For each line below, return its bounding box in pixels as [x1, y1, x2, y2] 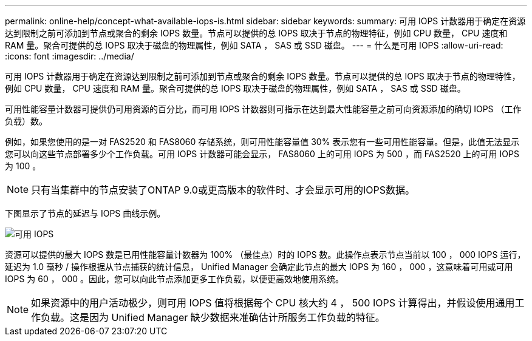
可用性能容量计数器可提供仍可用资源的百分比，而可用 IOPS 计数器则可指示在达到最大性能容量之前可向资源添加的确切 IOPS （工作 [5, 104, 522, 114]
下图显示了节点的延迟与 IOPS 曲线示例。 [5, 208, 166, 218]
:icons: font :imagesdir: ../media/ [5, 51, 134, 61]
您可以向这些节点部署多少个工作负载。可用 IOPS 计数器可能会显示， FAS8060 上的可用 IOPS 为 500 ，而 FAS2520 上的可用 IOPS [5, 149, 519, 159]
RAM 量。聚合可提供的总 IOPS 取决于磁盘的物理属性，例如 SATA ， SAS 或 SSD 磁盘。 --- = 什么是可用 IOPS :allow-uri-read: [5, 40, 503, 50]
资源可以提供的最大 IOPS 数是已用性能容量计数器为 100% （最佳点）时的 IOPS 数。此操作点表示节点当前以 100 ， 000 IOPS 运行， [5, 249, 526, 260]
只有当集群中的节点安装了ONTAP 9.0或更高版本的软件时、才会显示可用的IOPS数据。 [31, 184, 415, 196]
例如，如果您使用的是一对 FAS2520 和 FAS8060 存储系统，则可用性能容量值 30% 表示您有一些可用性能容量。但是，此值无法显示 [5, 137, 520, 147]
